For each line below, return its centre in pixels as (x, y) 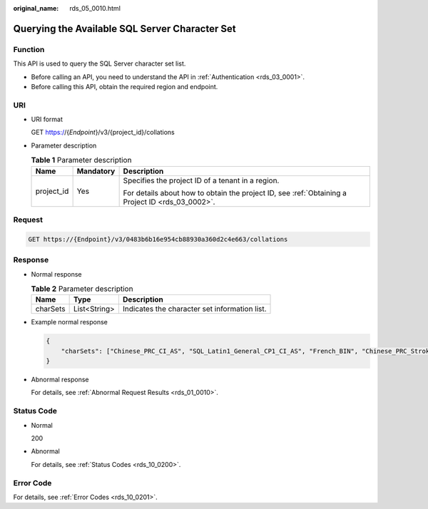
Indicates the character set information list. (194, 309)
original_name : (36, 8)
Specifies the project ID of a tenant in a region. (201, 180)
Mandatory (96, 171)
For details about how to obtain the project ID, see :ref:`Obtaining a (235, 192)
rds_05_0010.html (95, 8)
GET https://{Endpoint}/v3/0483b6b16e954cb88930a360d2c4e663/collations (158, 239)
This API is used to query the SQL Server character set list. (100, 63)
